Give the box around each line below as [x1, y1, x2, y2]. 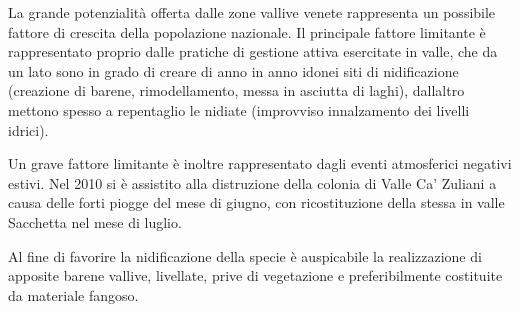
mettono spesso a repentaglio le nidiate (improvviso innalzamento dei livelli [8, 99, 470, 120]
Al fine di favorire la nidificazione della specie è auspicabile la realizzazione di [8, 245, 482, 266]
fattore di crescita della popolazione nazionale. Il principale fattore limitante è [8, 21, 486, 42]
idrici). [8, 119, 49, 140]
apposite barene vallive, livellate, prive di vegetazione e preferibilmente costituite [8, 265, 503, 286]
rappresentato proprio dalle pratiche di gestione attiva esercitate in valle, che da [8, 41, 498, 62]
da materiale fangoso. [8, 284, 139, 305]
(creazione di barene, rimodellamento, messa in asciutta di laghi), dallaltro [8, 80, 465, 101]
